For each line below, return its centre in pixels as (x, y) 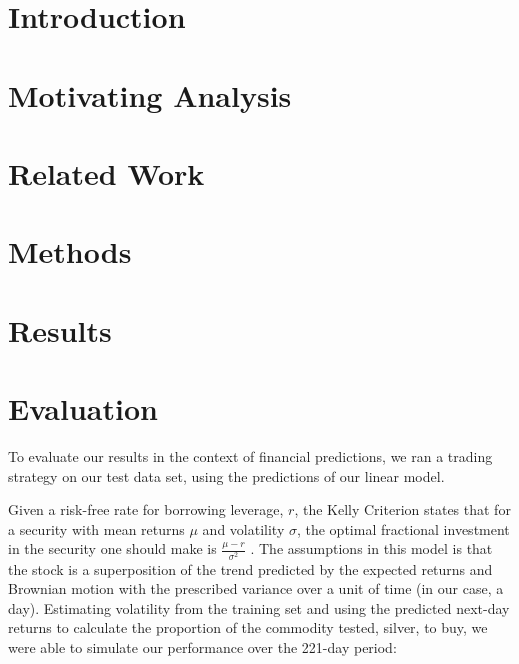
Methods (70, 251)
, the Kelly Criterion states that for (402, 509)
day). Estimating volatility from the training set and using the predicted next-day (259, 607)
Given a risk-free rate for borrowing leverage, (146, 509)
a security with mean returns (96, 528)
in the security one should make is (112, 548)
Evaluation (83, 408)
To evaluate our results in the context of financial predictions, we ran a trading (250, 456)
